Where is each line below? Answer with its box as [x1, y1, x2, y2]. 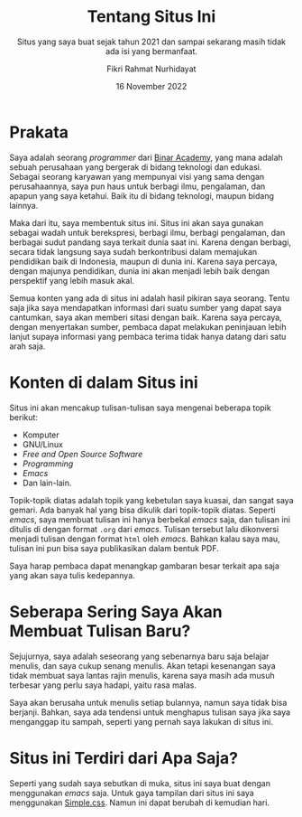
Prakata [9, 122, 69, 142]
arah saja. [9, 341, 46, 352]
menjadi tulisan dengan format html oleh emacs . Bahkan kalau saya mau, [9, 533, 281, 544]
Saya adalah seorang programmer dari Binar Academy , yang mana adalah [9, 152, 284, 163]
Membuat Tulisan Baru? [9, 621, 191, 641]
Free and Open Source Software [22, 448, 143, 459]
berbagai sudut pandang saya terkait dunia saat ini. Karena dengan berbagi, [9, 237, 291, 248]
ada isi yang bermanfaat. [105, 45, 198, 56]
